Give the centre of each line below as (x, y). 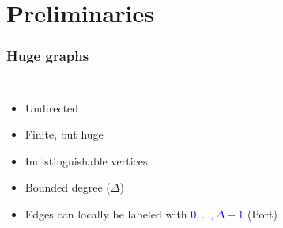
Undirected (52, 107)
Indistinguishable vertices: (88, 160)
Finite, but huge (64, 134)
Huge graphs (48, 56)
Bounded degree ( (68, 187)
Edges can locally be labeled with (106, 213)
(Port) (262, 213)
